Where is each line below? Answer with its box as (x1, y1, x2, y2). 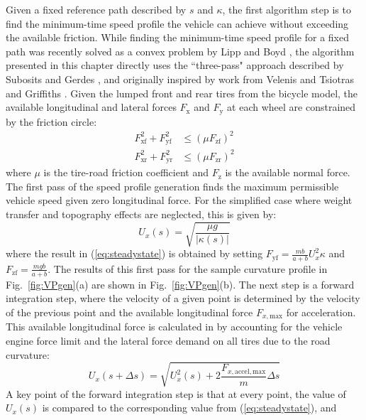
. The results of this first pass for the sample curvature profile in (48, 261, 328, 276)
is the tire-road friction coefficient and (43, 165, 209, 180)
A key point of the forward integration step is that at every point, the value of (6, 386, 346, 401)
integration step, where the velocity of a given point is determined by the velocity (6, 291, 360, 306)
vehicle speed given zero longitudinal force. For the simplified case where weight (6, 193, 353, 208)
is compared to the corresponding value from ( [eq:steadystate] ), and (42, 400, 337, 415)
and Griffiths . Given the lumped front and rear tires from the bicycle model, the (6, 85, 358, 100)
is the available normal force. (225, 165, 350, 180)
